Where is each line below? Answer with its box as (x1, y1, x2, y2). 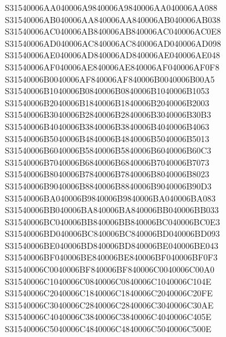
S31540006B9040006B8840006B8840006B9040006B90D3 (5, 179, 212, 192)
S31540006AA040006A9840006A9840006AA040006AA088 (5, 1, 218, 13)
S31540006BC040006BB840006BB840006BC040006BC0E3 (5, 215, 221, 228)
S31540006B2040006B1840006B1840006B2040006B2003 (5, 96, 210, 109)
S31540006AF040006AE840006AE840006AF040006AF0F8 (5, 60, 219, 73)
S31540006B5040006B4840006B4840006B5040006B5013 (5, 132, 210, 145)
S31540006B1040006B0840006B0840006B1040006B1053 (5, 84, 210, 97)
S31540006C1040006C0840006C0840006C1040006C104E (5, 274, 211, 287)
